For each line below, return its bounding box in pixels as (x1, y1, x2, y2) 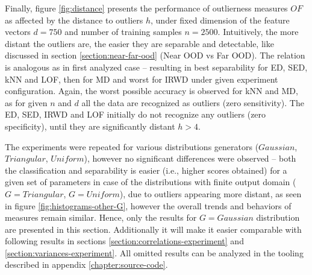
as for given (5, 96, 48, 109)
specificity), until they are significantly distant (5, 119, 175, 132)
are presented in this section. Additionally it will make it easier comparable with (5, 223, 302, 235)
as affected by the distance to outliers (5, 13, 143, 26)
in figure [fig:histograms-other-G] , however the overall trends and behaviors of (5, 199, 292, 212)
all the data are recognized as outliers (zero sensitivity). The (81, 96, 304, 109)
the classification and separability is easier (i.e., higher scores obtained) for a (5, 163, 287, 176)
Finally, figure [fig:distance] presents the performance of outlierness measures (5, 2, 288, 14)
